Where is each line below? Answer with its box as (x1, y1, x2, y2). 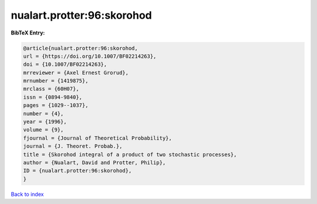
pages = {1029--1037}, (23, 102, 89, 109)
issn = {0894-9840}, (23, 94, 82, 101)
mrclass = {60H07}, (23, 85, 79, 92)
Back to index (11, 191, 44, 198)
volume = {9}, (23, 126, 64, 133)
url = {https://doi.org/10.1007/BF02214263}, (23, 53, 157, 60)
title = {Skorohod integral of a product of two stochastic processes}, (23, 151, 237, 158)
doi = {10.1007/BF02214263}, (23, 61, 107, 68)
